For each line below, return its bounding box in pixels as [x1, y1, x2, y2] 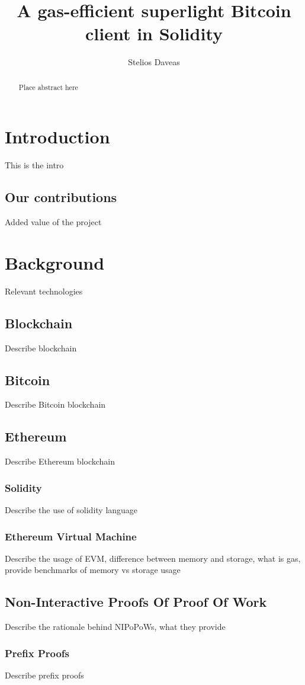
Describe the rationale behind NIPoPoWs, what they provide [5, 620, 226, 633]
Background [5, 250, 105, 274]
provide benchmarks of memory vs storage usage [5, 564, 181, 576]
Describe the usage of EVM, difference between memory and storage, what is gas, [5, 552, 301, 564]
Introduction [5, 124, 110, 149]
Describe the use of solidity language [5, 504, 138, 516]
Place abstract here [18, 82, 78, 92]
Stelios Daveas [128, 56, 180, 68]
